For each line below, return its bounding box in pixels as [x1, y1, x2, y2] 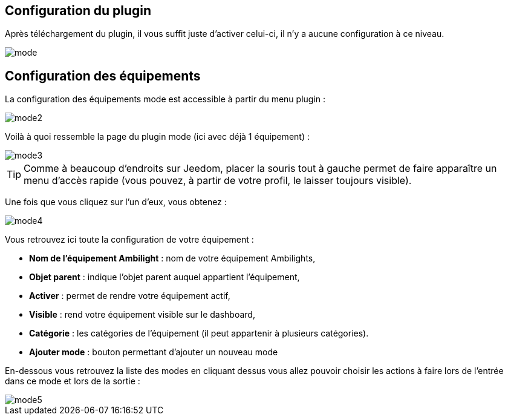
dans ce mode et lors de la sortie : [5, 376, 140, 387]
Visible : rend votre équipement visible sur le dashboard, [29, 309, 255, 320]
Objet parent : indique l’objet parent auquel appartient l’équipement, [29, 272, 300, 283]
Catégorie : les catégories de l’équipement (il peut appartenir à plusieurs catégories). [29, 328, 369, 339]
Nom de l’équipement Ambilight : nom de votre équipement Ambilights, [29, 253, 316, 264]
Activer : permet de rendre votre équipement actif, [29, 290, 230, 301]
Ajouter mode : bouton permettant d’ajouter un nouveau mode [29, 347, 278, 358]
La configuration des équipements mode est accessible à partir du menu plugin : [5, 94, 326, 105]
